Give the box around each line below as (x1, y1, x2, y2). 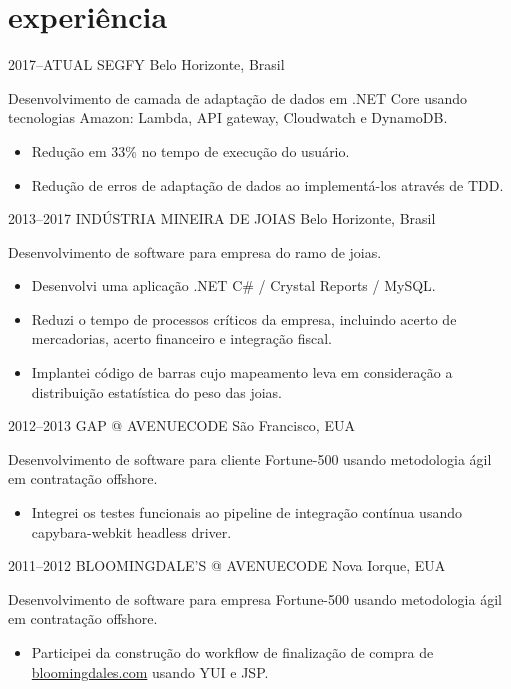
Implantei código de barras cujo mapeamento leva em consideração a (31, 362, 453, 383)
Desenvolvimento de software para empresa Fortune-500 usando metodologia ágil (8, 588, 502, 609)
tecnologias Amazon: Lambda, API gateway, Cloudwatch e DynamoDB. (8, 107, 448, 128)
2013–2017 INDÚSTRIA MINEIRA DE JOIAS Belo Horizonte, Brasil (8, 208, 436, 229)
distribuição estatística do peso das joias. (31, 381, 282, 402)
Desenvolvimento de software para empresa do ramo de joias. (8, 241, 382, 262)
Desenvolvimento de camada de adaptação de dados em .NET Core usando (8, 87, 468, 108)
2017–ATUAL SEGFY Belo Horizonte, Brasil (8, 54, 285, 75)
